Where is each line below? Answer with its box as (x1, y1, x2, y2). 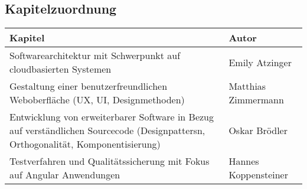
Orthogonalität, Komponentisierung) (9, 137, 161, 151)
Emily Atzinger (228, 55, 292, 69)
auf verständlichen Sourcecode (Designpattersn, (9, 123, 205, 138)
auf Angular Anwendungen (9, 168, 120, 182)
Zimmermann (228, 93, 284, 107)
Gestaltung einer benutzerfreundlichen (9, 79, 168, 93)
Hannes (228, 154, 259, 168)
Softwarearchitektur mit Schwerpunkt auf (9, 48, 181, 63)
